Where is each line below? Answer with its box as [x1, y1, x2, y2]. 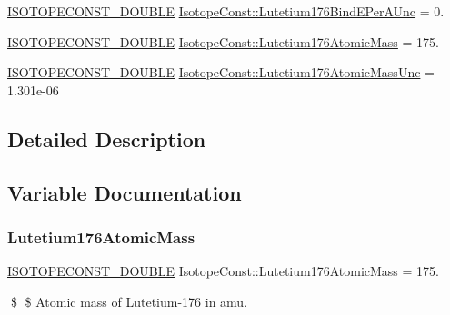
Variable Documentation [7, 178, 242, 206]
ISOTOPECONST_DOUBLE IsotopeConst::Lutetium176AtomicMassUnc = [7, 63, 435, 82]
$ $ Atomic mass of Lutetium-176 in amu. [10, 291, 248, 310]
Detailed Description [7, 124, 206, 153]
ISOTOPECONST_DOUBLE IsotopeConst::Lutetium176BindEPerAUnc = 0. [7, 2, 445, 20]
